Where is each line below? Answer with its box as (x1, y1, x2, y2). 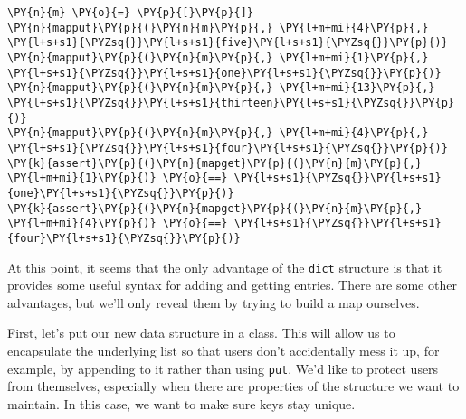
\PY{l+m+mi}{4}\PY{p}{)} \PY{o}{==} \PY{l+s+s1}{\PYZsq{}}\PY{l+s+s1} (7, 217, 442, 230)
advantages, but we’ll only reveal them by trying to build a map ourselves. (7, 293, 420, 312)
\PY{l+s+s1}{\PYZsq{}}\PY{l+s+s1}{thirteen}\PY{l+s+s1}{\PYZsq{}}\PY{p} (7, 96, 454, 109)
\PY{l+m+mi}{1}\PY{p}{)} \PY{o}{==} (7, 172, 228, 185)
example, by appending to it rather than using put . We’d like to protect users (7, 358, 439, 377)
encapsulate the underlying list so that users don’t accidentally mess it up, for (7, 340, 440, 359)
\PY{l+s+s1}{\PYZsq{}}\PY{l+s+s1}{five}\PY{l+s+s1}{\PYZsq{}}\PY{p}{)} (7, 36, 448, 50)
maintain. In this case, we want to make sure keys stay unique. (7, 394, 356, 413)
